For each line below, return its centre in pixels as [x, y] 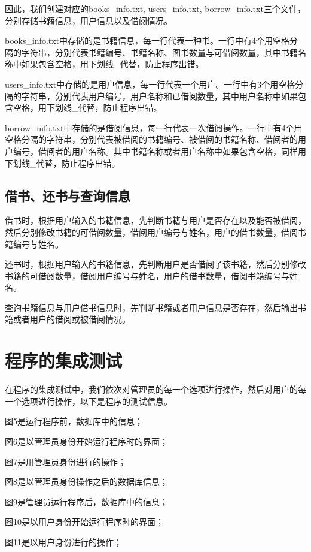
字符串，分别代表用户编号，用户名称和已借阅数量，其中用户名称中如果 [159, 96]
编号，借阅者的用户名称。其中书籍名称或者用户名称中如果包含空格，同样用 [159, 151]
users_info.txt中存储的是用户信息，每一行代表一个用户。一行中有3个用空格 [150, 84]
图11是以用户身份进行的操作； [63, 542]
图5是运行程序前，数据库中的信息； [74, 421]
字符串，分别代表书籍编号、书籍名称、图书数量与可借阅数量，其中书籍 [159, 52]
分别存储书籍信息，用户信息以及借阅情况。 [89, 20]
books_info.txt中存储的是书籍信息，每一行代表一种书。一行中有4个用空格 [147, 40]
